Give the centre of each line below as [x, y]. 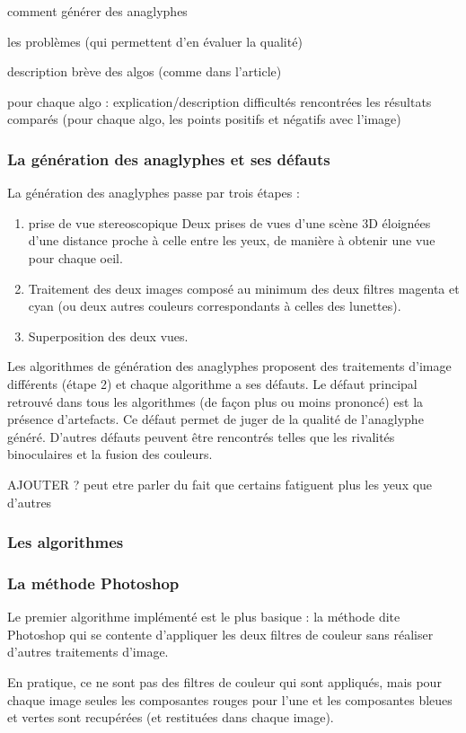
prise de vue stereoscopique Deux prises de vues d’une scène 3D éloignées [229, 222]
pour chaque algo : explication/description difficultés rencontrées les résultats [220, 101]
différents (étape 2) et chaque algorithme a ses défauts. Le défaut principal [212, 383]
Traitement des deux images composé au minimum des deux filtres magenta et [244, 288]
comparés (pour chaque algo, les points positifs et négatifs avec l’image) [204, 119]
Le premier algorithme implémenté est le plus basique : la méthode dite [204, 617]
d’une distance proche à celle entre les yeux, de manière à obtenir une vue [232, 240]
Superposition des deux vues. [108, 336]
